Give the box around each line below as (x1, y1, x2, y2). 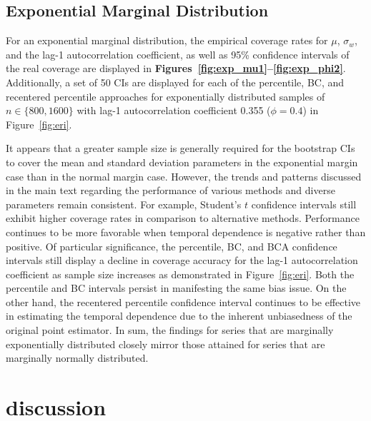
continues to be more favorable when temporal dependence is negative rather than (6, 224, 366, 239)
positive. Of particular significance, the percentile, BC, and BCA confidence (6, 238, 337, 253)
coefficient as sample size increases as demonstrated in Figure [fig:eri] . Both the (6, 266, 355, 281)
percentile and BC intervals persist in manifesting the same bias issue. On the (6, 280, 347, 295)
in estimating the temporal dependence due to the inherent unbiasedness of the (6, 308, 352, 323)
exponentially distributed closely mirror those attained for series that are (6, 336, 325, 351)
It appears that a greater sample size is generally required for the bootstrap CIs (6, 141, 355, 156)
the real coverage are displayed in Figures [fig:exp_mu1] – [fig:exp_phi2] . (6, 61, 346, 76)
